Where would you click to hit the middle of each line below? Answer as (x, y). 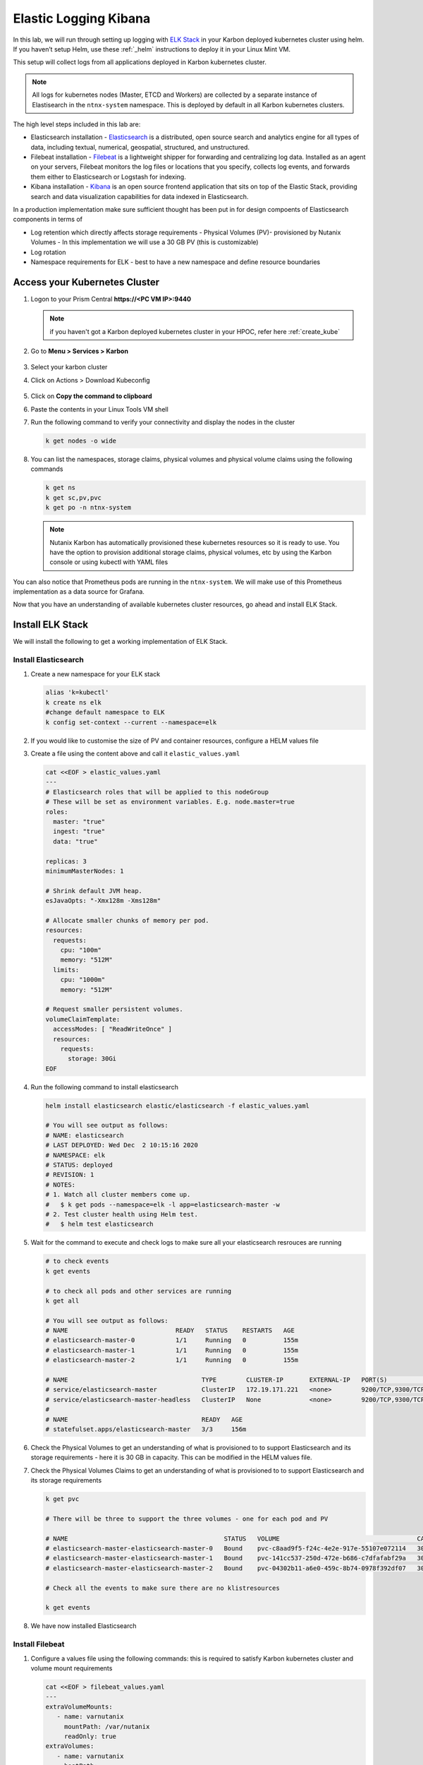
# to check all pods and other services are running (139, 1291)
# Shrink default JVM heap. (94, 891)
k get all (62, 1300)
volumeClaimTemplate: (83, 1019)
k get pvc (62, 1499)
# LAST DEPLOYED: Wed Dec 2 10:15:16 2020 (122, 1145)
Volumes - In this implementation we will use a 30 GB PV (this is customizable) (145, 242)
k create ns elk (74, 702)
